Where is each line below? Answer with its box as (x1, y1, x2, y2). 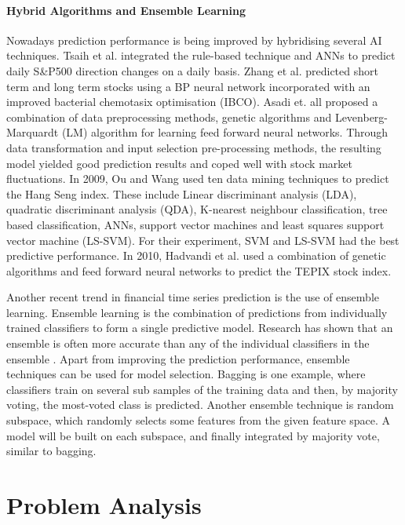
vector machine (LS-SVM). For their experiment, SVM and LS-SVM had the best (6, 232, 400, 248)
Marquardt (6, 124, 59, 140)
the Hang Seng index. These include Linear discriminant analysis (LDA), (6, 185, 357, 202)
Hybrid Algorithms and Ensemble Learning (6, 2, 246, 18)
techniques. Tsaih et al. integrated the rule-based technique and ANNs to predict (6, 47, 396, 64)
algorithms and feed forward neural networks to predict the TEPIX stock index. (6, 262, 392, 279)
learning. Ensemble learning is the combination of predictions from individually (6, 304, 388, 320)
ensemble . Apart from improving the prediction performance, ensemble (6, 350, 350, 366)
